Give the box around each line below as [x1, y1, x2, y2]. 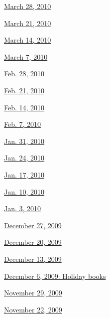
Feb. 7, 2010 [4, 119, 41, 129]
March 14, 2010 [4, 35, 51, 45]
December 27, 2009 [4, 220, 62, 230]
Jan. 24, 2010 [4, 152, 45, 163]
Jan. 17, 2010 [4, 169, 45, 180]
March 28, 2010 [4, 1, 51, 11]
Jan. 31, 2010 [4, 135, 45, 146]
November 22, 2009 [4, 304, 62, 314]
